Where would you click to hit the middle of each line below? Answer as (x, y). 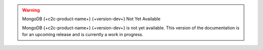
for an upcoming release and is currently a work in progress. (83, 35)
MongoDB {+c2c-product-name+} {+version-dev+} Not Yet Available (91, 19)
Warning (31, 10)
